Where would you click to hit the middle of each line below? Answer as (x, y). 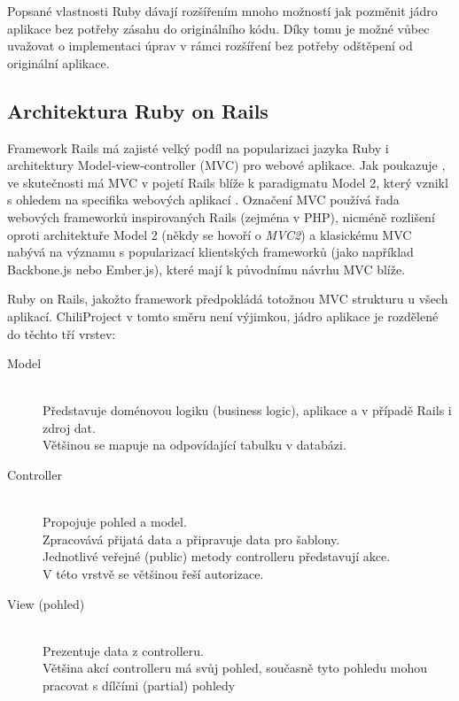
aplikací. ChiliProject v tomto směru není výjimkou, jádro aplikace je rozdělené (223, 316)
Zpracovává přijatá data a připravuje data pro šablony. (191, 539)
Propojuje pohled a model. (115, 522)
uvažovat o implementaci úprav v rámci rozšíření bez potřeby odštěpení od (210, 46)
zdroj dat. (69, 427)
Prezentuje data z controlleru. (123, 650)
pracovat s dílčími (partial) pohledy (139, 686)
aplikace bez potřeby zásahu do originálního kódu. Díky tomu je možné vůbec (218, 28)
